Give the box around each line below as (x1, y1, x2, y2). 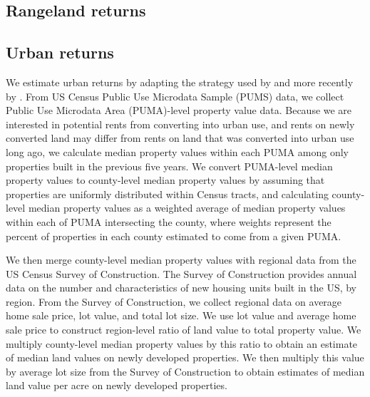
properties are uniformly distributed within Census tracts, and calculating (6, 186, 329, 201)
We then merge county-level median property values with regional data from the (6, 252, 356, 267)
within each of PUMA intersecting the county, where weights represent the (6, 214, 332, 229)
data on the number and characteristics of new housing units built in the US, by (6, 280, 357, 295)
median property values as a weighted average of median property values (28, 200, 346, 215)
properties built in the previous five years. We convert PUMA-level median (6, 158, 333, 173)
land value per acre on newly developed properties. (6, 378, 227, 393)
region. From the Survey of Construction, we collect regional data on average (6, 294, 342, 309)
